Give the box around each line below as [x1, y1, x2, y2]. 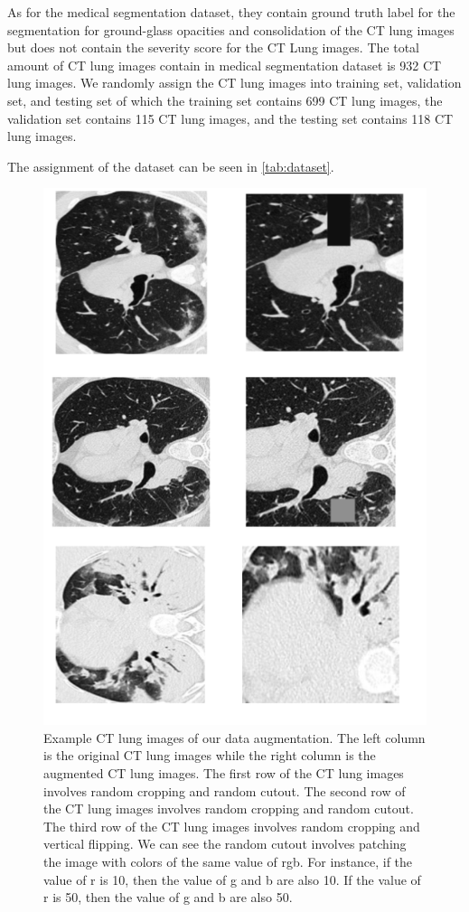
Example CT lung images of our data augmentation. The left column [43, 728, 426, 747]
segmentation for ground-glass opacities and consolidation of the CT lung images [7, 20, 455, 39]
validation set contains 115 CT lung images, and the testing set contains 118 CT [7, 108, 454, 127]
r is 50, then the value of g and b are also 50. [43, 888, 293, 907]
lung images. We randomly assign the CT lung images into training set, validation [7, 73, 462, 92]
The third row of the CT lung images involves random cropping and [43, 816, 420, 835]
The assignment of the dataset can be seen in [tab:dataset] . [7, 156, 334, 175]
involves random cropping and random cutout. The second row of [43, 781, 406, 800]
